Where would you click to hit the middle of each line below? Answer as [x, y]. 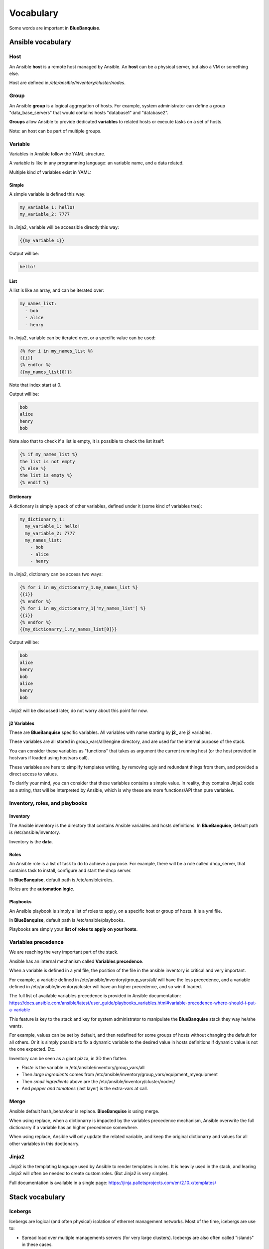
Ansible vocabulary [40, 42]
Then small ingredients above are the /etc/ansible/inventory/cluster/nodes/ [98, 1081]
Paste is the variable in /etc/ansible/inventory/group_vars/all [83, 1067]
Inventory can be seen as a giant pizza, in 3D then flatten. [68, 1058]
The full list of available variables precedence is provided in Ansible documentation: [95, 996]
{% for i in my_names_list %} [57, 351]
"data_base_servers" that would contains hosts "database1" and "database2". [89, 113]
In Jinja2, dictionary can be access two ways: [56, 574]
